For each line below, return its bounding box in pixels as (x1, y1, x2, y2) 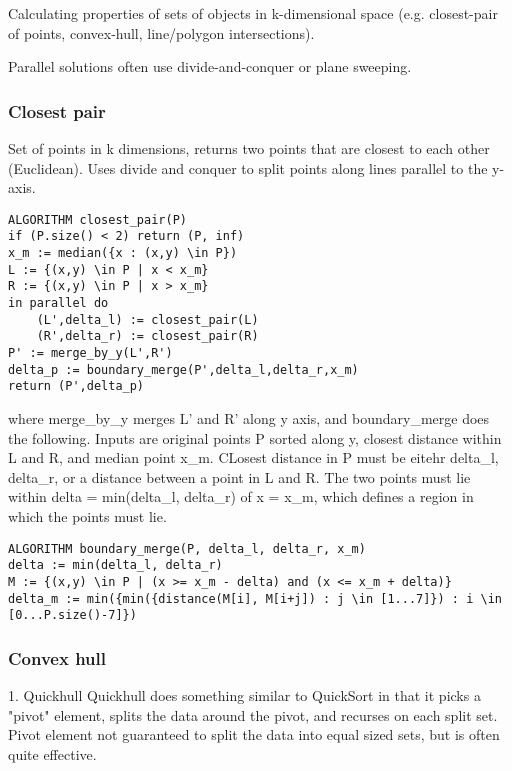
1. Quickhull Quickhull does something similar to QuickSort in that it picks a (8, 685, 481, 706)
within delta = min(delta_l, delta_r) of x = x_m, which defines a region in (8, 486, 474, 507)
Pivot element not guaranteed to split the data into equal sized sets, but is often (8, 724, 500, 745)
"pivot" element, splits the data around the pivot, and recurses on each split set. (8, 704, 498, 725)
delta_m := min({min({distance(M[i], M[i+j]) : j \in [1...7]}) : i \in (8, 591, 502, 606)
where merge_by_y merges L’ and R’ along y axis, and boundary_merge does (8, 408, 490, 428)
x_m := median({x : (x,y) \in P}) (8, 246, 238, 261)
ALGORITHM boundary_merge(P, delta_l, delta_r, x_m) (8, 541, 366, 556)
